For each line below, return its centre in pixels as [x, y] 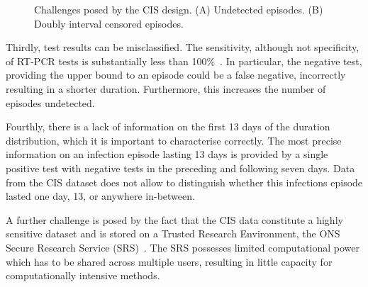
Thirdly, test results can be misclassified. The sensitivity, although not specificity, [183, 47]
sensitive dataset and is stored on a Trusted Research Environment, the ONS [173, 233]
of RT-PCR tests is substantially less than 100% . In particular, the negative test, [184, 61]
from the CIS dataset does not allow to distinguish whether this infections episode [184, 182]
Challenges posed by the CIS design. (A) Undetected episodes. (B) [179, 9]
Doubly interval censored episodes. [109, 23]
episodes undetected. [50, 102]
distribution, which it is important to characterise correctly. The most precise [174, 140]
